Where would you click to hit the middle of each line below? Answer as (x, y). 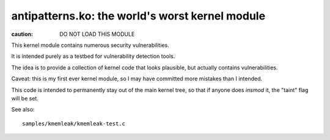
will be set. (25, 98)
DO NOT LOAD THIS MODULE (97, 34)
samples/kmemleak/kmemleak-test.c (74, 124)
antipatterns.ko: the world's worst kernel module (138, 16)
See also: (23, 110)
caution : (22, 34)
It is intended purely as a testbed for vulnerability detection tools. (93, 56)
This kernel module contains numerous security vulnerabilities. (90, 45)
